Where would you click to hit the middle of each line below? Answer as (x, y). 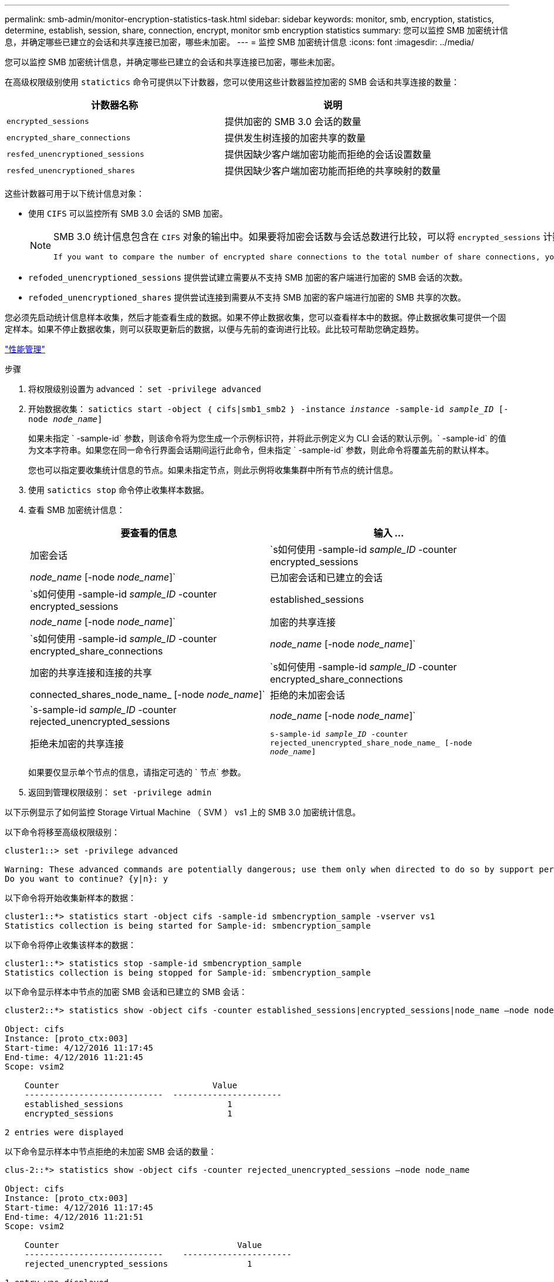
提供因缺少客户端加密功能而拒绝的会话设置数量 (328, 154)
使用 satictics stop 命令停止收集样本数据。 (119, 490)
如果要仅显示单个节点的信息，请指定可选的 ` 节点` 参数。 (137, 772)
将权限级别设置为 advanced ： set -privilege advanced (145, 389)
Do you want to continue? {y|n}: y (87, 879)
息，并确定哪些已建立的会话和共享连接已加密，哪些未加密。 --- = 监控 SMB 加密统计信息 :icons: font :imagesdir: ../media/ (239, 42)
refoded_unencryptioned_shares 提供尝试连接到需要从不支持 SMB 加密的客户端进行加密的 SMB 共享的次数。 (247, 297)
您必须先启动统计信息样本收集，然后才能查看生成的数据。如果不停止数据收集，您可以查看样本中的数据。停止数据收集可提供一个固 (255, 317)
